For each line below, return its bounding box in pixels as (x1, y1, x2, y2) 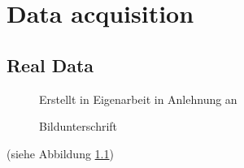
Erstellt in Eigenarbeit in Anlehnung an (39, 90, 237, 107)
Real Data (7, 52, 94, 77)
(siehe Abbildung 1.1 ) (7, 144, 114, 162)
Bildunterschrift (39, 118, 118, 135)
